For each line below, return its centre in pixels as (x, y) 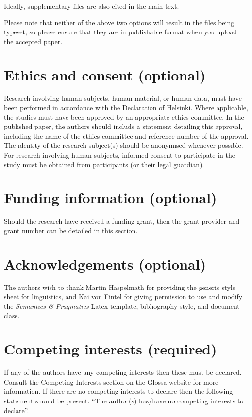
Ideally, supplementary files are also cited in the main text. (92, 6)
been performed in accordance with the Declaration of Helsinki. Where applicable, (126, 107)
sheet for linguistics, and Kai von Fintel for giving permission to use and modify (123, 297)
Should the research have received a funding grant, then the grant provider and (122, 221)
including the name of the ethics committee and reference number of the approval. (126, 136)
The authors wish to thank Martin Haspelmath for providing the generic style (120, 287)
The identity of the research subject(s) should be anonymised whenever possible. (124, 145)
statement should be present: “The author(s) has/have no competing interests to (124, 400)
